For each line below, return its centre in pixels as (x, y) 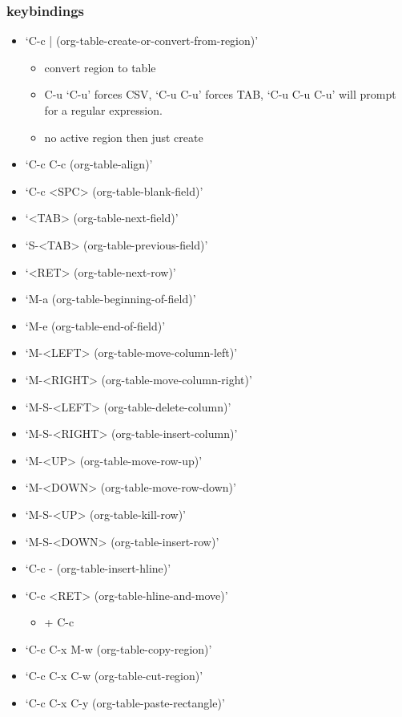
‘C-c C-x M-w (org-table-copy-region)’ (119, 648)
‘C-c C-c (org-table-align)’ (89, 164)
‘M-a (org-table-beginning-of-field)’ (111, 299)
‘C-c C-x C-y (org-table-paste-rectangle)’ (125, 703)
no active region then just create (124, 137)
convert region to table (100, 67)
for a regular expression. (103, 110)
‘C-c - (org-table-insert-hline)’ (98, 568)
